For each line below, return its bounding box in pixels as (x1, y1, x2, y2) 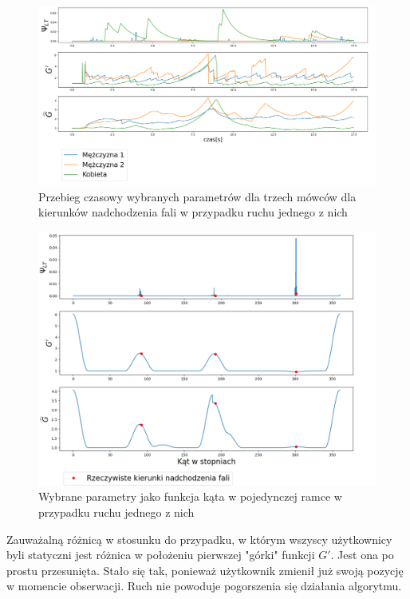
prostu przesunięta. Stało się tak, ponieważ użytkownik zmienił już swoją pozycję (6, 561, 404, 578)
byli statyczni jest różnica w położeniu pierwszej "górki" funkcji (6, 546, 315, 563)
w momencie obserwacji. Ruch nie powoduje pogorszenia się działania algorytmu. (6, 577, 402, 594)
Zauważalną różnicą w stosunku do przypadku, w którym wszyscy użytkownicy (6, 530, 392, 547)
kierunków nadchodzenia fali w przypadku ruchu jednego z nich (38, 204, 348, 220)
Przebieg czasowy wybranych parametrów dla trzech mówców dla (38, 188, 357, 204)
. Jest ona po (330, 546, 394, 563)
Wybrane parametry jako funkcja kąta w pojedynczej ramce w (38, 488, 342, 505)
